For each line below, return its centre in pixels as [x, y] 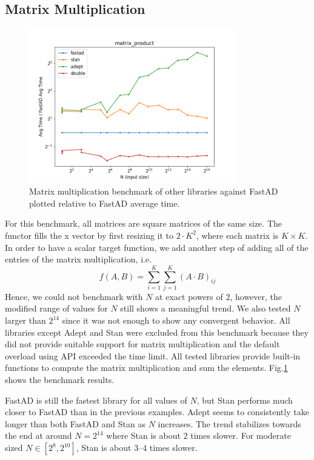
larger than [25, 320]
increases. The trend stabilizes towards [229, 423]
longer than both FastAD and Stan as [75, 423]
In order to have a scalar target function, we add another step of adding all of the [157, 247]
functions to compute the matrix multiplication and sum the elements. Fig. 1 [146, 368]
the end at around [38, 435]
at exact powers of [189, 296]
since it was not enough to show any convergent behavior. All [176, 320]
